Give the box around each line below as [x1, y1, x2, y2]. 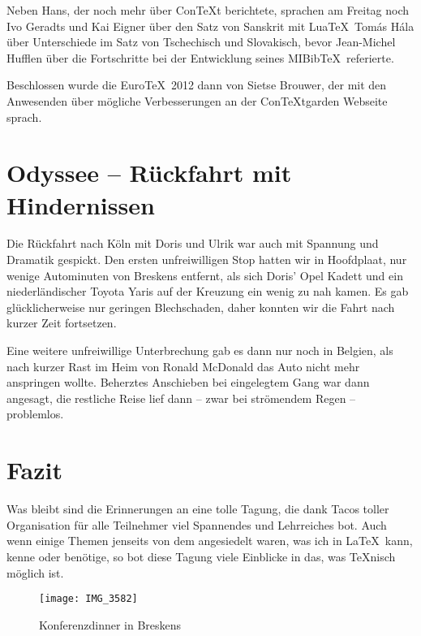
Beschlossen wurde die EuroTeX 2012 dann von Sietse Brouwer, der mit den [6, 76, 387, 93]
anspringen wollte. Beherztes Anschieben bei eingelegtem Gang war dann [6, 374, 370, 391]
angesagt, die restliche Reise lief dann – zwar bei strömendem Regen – [6, 389, 356, 406]
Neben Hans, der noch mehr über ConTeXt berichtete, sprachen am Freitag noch [6, 2, 410, 18]
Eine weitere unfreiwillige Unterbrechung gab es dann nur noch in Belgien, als [6, 342, 393, 359]
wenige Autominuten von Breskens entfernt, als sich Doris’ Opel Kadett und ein [6, 266, 403, 283]
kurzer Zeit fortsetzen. [6, 314, 117, 331]
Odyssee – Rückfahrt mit [6, 156, 292, 189]
